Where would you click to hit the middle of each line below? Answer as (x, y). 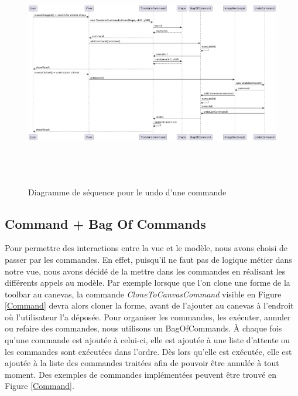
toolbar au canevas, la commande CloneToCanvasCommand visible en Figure (143, 294)
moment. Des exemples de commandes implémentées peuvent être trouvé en (141, 374)
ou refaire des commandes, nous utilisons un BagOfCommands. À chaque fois (143, 328)
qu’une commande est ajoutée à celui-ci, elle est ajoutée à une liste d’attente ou (148, 340)
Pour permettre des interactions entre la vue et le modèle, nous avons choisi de (146, 248)
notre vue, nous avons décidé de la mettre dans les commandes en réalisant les (145, 271)
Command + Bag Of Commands (105, 223)
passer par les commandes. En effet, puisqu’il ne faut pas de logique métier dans (148, 259)
